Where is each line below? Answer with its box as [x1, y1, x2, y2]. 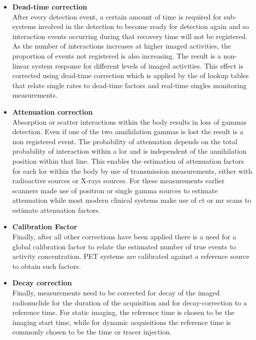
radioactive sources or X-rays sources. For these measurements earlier [12, 175, 224, 186]
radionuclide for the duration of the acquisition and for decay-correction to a [12, 297, 247, 307]
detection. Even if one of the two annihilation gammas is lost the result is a [12, 126, 243, 137]
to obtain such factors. [12, 260, 81, 271]
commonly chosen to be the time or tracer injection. [12, 326, 172, 337]
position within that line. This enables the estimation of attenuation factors [12, 155, 244, 166]
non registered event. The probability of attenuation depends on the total [12, 136, 237, 146]
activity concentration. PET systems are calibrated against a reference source [12, 251, 249, 261]
